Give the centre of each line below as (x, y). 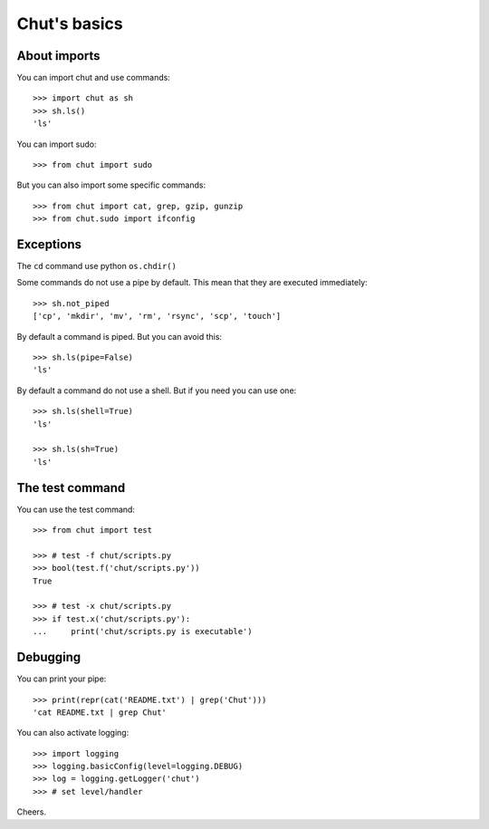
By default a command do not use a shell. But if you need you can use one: (157, 390)
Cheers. (32, 812)
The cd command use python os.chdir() (96, 266)
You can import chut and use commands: (94, 78)
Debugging (49, 657)
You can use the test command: (76, 509)
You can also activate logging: (73, 733)
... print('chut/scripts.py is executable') (143, 631)
